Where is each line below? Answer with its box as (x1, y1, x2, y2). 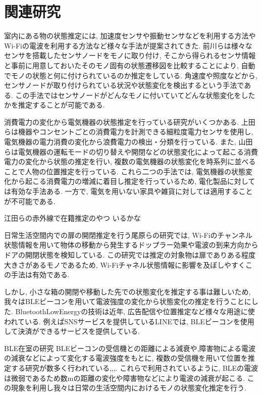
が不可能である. (4, 195, 56, 206)
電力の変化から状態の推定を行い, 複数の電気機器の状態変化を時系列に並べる (4, 156, 256, 167)
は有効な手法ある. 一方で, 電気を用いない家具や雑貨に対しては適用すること (4, 186, 253, 196)
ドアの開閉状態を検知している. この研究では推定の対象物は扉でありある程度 (4, 250, 255, 260)
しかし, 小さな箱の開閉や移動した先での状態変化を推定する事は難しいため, (4, 286, 251, 296)
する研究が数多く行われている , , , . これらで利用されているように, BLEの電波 (11, 362, 258, 373)
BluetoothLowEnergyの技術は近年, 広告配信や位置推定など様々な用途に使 (15, 306, 255, 316)
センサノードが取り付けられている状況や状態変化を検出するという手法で (4, 80, 244, 90)
